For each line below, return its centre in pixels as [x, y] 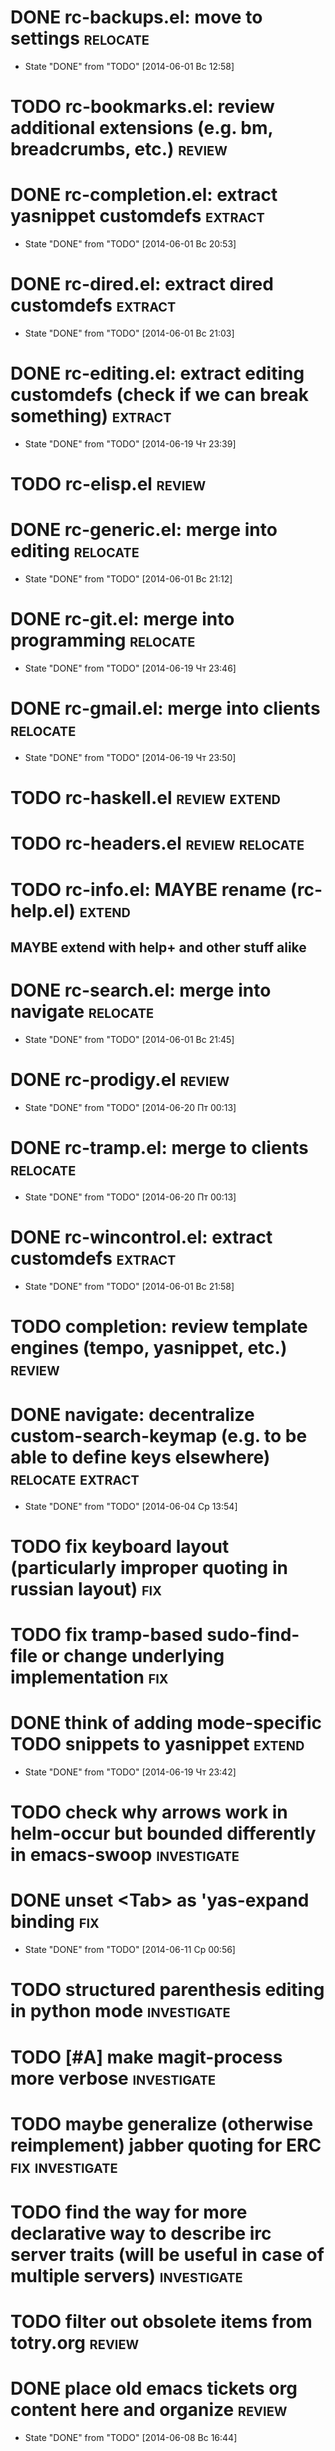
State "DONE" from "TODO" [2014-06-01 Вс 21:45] [129, 1039]
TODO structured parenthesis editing [167, 1990]
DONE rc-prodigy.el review [120, 1080]
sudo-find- [253, 1635]
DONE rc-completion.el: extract [144, 195]
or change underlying [133, 1656]
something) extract [91, 416]
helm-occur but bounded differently [163, 1833]
